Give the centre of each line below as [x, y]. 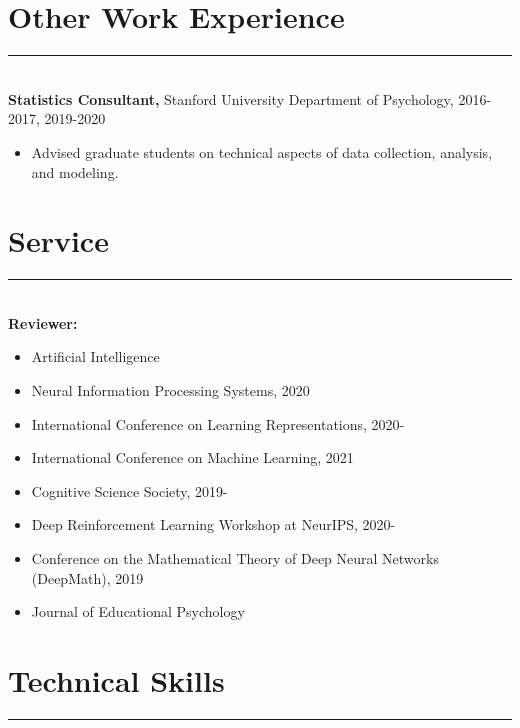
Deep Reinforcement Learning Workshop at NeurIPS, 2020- [213, 524]
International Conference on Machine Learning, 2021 [192, 457]
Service [58, 240]
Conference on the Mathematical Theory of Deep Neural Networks [235, 557]
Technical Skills [116, 679]
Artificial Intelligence [95, 356]
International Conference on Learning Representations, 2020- [218, 423]
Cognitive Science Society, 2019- [129, 490]
